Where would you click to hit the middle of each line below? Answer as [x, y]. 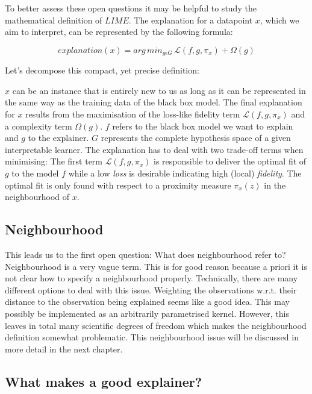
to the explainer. [58, 138]
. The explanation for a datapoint [191, 20]
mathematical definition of [54, 20]
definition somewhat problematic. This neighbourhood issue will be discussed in [152, 337]
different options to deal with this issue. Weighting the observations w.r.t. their [151, 289]
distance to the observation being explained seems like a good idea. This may [147, 302]
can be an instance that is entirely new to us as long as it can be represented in [159, 90]
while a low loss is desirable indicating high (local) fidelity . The [185, 173]
